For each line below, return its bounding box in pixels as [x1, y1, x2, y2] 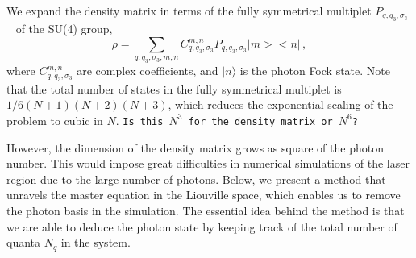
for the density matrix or [188, 115, 333, 127]
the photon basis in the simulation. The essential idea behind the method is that [6, 202, 405, 218]
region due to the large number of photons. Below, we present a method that [6, 170, 386, 187]
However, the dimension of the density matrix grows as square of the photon [6, 139, 384, 156]
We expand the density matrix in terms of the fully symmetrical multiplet [6, 2, 372, 19]
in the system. [60, 234, 131, 251]
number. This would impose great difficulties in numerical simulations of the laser [6, 155, 410, 172]
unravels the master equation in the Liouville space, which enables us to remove [6, 186, 401, 203]
